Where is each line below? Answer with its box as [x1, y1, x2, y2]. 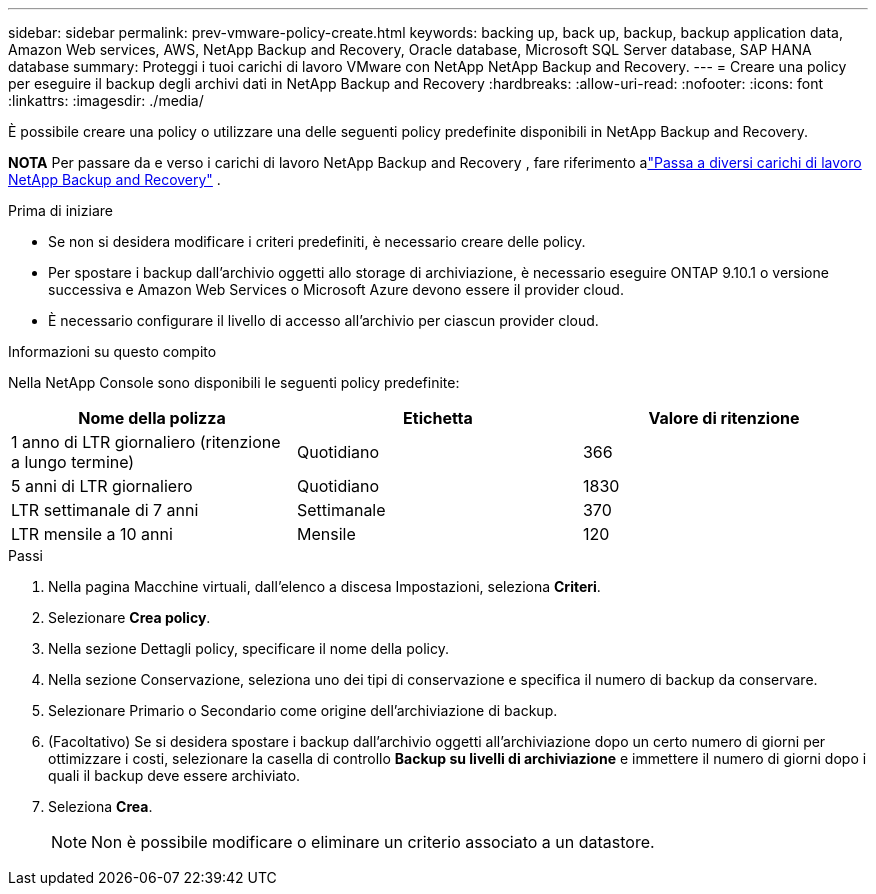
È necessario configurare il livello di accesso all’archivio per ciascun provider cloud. [48, 312, 599, 329]
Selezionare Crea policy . [48, 609, 211, 626]
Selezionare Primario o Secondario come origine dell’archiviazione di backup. [48, 702, 558, 719]
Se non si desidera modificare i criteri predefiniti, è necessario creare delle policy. [48, 233, 586, 250]
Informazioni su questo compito [8, 343, 217, 360]
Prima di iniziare [8, 202, 113, 219]
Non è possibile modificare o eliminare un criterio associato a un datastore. [91, 832, 655, 852]
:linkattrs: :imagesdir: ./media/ [8, 92, 204, 109]
